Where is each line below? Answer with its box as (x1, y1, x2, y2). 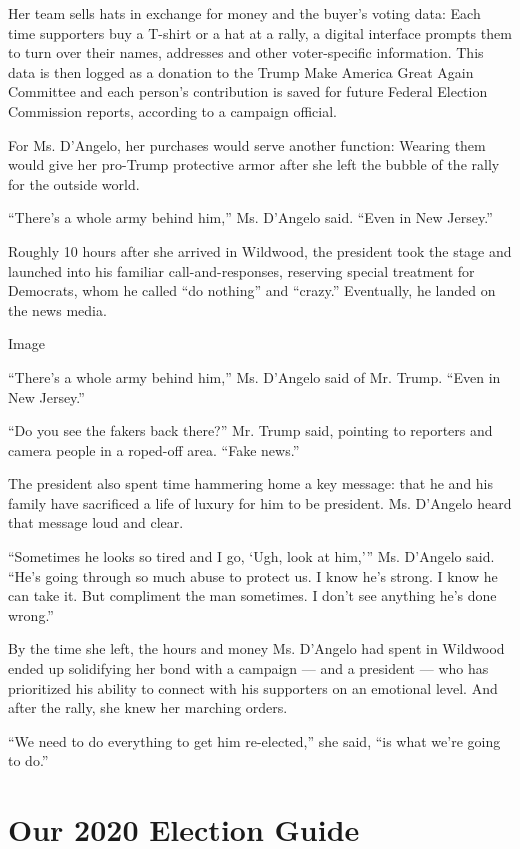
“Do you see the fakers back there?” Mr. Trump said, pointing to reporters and (8, 420, 493, 441)
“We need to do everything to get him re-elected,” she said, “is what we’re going (8, 730, 501, 751)
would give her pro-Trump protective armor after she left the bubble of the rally (8, 154, 500, 175)
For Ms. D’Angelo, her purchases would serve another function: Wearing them (8, 134, 486, 155)
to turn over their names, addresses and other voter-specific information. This (8, 42, 484, 63)
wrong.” (8, 604, 54, 625)
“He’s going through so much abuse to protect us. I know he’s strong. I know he (8, 565, 498, 586)
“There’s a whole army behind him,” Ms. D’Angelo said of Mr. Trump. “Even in (8, 366, 501, 387)
